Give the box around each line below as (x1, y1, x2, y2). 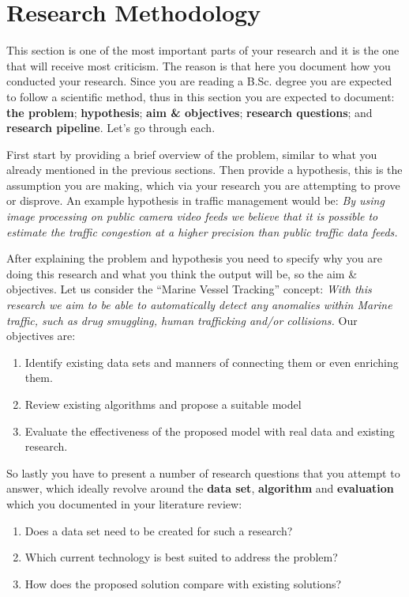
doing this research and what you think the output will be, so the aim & (6, 265, 358, 281)
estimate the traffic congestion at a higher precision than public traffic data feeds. (6, 223, 398, 240)
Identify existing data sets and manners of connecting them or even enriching (24, 353, 399, 370)
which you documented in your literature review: (6, 495, 242, 512)
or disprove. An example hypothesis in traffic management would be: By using (6, 192, 385, 209)
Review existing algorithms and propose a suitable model (24, 396, 302, 412)
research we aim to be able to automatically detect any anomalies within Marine (6, 297, 392, 313)
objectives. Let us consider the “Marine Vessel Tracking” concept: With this (6, 281, 372, 297)
